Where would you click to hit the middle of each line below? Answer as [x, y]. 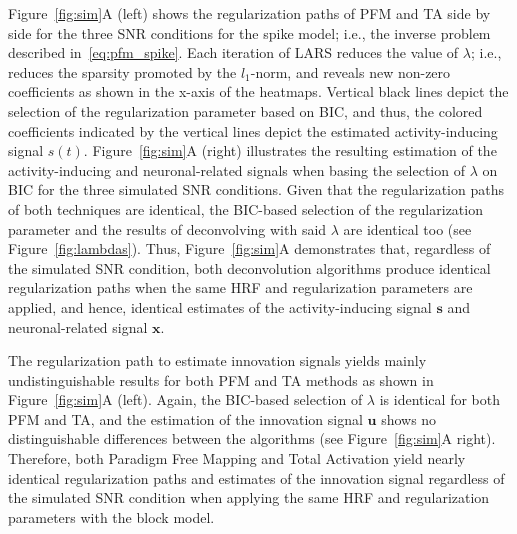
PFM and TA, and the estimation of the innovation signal [185, 418]
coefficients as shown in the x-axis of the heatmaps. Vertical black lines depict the [258, 91]
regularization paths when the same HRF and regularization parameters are [240, 287]
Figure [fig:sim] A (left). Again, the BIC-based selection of [185, 399]
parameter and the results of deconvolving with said [167, 228]
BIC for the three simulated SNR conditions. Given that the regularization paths [256, 189]
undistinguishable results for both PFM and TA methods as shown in [221, 379]
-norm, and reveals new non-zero [350, 71]
